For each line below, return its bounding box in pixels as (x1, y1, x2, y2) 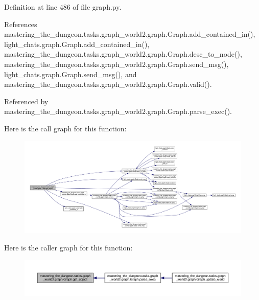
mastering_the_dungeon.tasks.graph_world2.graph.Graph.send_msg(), (4, 58, 229, 69)
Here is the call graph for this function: (4, 123, 127, 133)
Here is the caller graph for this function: (4, 242, 133, 253)
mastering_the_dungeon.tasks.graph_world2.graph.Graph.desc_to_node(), (4, 49, 242, 59)
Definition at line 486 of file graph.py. (4, 2, 122, 12)
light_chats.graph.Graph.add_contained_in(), (4, 38, 150, 49)
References (4, 18, 37, 29)
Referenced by (4, 96, 49, 106)
